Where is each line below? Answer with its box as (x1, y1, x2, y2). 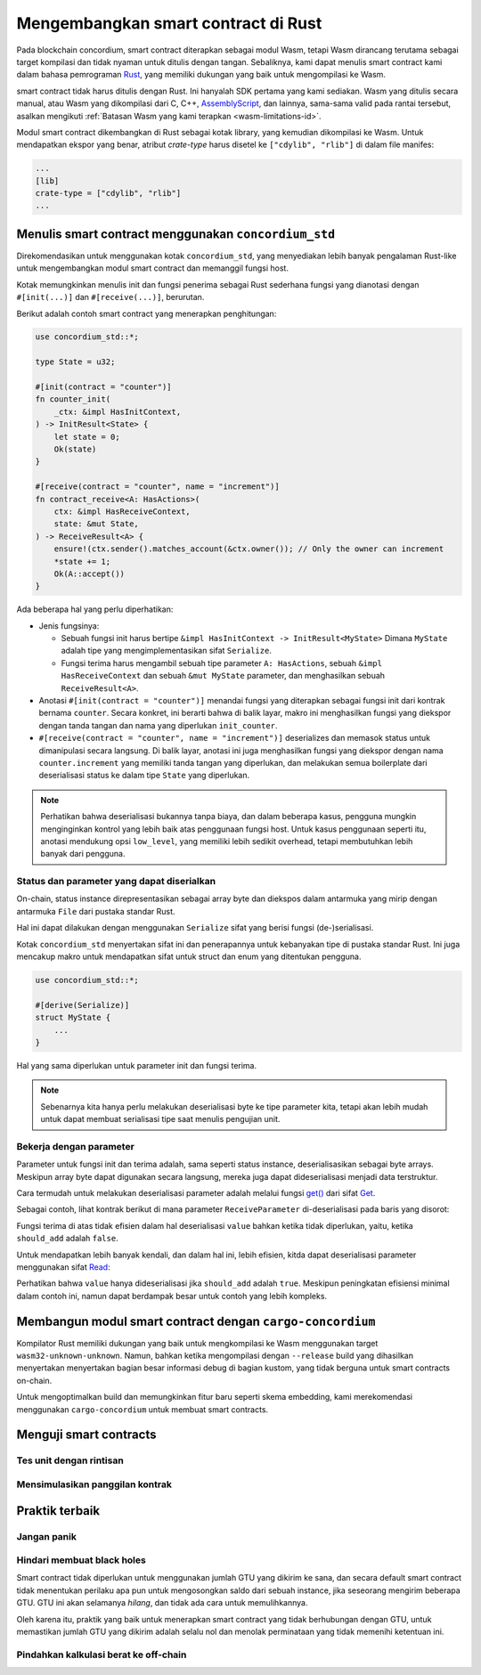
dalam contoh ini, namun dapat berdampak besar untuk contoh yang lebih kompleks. (16, 1290, 328, 1301)
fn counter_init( (35, 394, 111, 404)
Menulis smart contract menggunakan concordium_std (16, 226, 336, 241)
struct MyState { (35, 1012, 111, 1023)
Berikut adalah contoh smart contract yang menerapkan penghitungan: (16, 308, 277, 319)
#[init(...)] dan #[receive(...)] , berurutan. (16, 292, 205, 303)
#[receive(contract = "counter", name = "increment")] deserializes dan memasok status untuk (38, 733, 431, 744)
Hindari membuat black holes (16, 1554, 146, 1566)
